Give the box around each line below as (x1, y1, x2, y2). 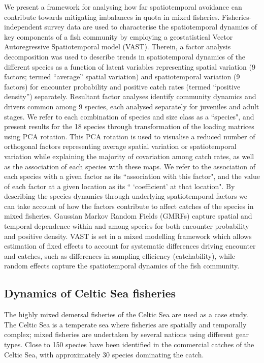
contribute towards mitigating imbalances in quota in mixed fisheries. (4, 11, 220, 22)
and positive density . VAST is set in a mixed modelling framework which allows (4, 230, 252, 241)
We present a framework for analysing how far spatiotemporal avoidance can (4, 2, 242, 12)
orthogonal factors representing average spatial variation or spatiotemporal (4, 141, 237, 152)
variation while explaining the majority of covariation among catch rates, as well (4, 150, 254, 161)
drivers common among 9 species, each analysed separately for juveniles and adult (4, 101, 259, 111)
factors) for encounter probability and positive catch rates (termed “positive (4, 81, 241, 92)
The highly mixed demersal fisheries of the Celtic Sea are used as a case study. (4, 309, 248, 320)
